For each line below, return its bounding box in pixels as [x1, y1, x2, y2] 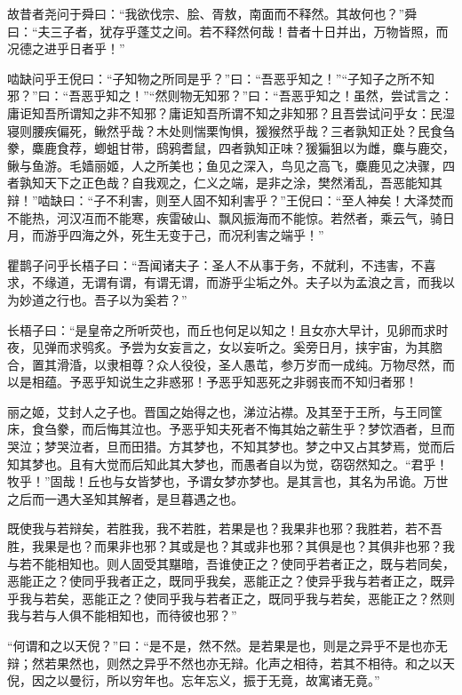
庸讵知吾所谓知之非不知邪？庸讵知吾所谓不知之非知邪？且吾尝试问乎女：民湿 [7, 103, 455, 122]
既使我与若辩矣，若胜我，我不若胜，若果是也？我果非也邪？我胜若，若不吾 [7, 519, 442, 538]
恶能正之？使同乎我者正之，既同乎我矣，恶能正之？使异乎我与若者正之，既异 [7, 571, 455, 590]
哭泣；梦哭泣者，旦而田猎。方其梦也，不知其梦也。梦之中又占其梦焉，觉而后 [7, 437, 455, 456]
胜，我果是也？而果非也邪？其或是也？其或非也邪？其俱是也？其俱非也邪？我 [7, 537, 455, 555]
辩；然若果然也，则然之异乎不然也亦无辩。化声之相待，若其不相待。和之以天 [7, 653, 455, 672]
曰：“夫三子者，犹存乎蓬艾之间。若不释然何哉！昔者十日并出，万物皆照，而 [7, 21, 449, 40]
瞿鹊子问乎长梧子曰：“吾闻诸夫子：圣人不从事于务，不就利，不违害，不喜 [7, 255, 436, 274]
